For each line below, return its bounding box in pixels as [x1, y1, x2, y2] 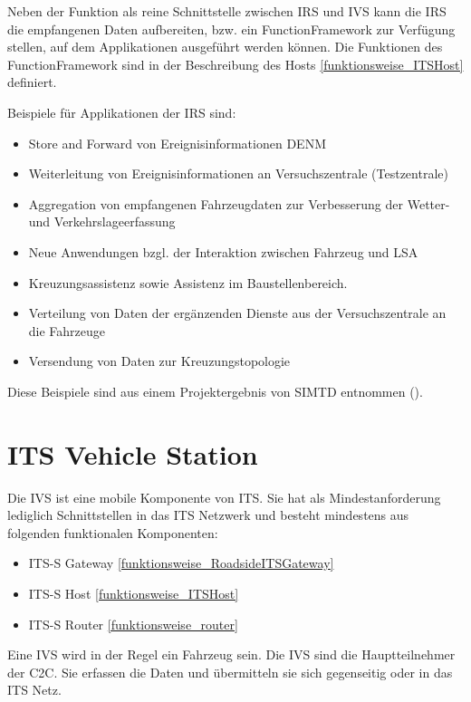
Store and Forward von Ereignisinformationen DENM [28, 133, 326, 152]
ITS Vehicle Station [7, 435, 258, 472]
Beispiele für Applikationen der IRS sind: [7, 102, 236, 121]
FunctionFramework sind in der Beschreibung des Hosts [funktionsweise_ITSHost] [7, 54, 464, 73]
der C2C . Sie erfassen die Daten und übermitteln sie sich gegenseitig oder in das [7, 662, 453, 681]
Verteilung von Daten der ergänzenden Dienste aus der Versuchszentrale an [28, 303, 447, 322]
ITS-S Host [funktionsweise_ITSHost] [28, 584, 239, 602]
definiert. [7, 72, 57, 91]
